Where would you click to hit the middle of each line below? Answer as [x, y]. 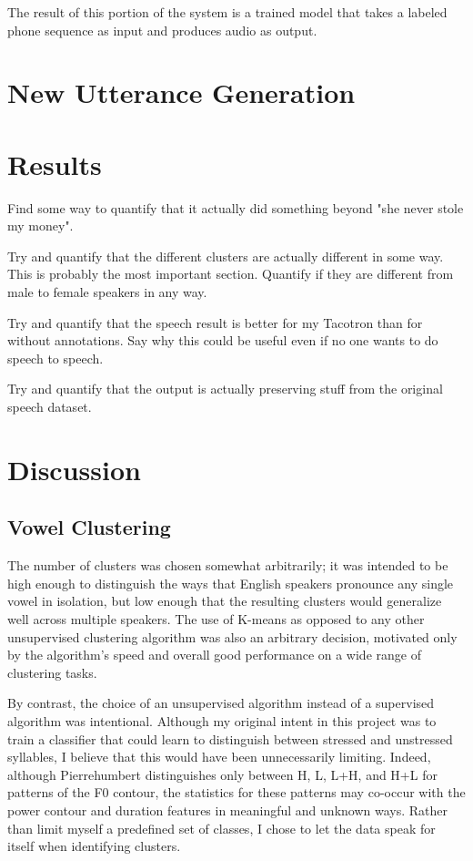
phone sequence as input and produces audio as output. [162, 30]
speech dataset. [50, 407]
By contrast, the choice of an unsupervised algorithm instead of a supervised [221, 703]
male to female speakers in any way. [107, 292]
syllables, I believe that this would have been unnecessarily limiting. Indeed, [219, 757]
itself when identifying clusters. [94, 846]
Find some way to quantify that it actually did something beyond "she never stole [236, 207]
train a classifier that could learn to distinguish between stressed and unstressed [230, 738]
